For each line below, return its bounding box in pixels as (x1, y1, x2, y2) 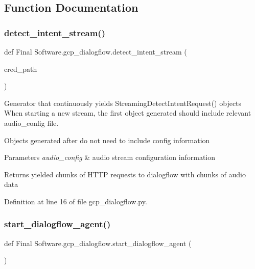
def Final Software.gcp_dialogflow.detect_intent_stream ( (4, 46, 187, 57)
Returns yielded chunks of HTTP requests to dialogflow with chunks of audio (4, 169, 246, 179)
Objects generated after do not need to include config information (4, 134, 210, 145)
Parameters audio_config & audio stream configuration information (4, 152, 216, 163)
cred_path (4, 63, 37, 74)
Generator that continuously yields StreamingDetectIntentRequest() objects (4, 97, 242, 108)
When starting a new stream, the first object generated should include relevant (4, 107, 251, 118)
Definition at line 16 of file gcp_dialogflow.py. (4, 196, 147, 206)
